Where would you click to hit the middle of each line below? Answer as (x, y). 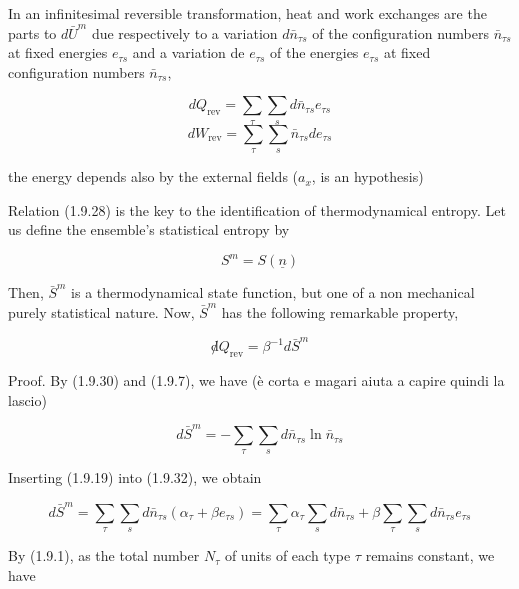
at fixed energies (58, 52)
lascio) (27, 399)
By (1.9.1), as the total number (104, 555)
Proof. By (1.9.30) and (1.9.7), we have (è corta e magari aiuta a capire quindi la (256, 380)
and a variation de (188, 52)
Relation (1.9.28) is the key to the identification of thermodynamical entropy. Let (257, 209)
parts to (32, 32)
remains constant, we (430, 555)
